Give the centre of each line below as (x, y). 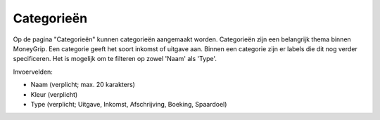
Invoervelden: (33, 72)
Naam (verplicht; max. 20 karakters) (83, 85)
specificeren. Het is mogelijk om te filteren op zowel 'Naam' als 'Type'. (115, 59)
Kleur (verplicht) (54, 94)
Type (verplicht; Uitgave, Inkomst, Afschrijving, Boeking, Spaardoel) (129, 104)
